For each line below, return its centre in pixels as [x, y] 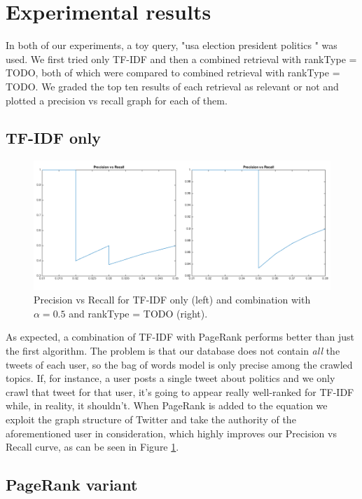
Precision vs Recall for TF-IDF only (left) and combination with [172, 300]
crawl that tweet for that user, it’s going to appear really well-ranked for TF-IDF [180, 391]
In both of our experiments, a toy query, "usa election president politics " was [172, 45]
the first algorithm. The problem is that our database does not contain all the [173, 351]
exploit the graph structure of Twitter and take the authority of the [151, 419]
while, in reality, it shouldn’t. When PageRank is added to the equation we [167, 405]
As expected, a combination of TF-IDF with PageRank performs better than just [180, 337]
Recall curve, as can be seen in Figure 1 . [92, 447]
